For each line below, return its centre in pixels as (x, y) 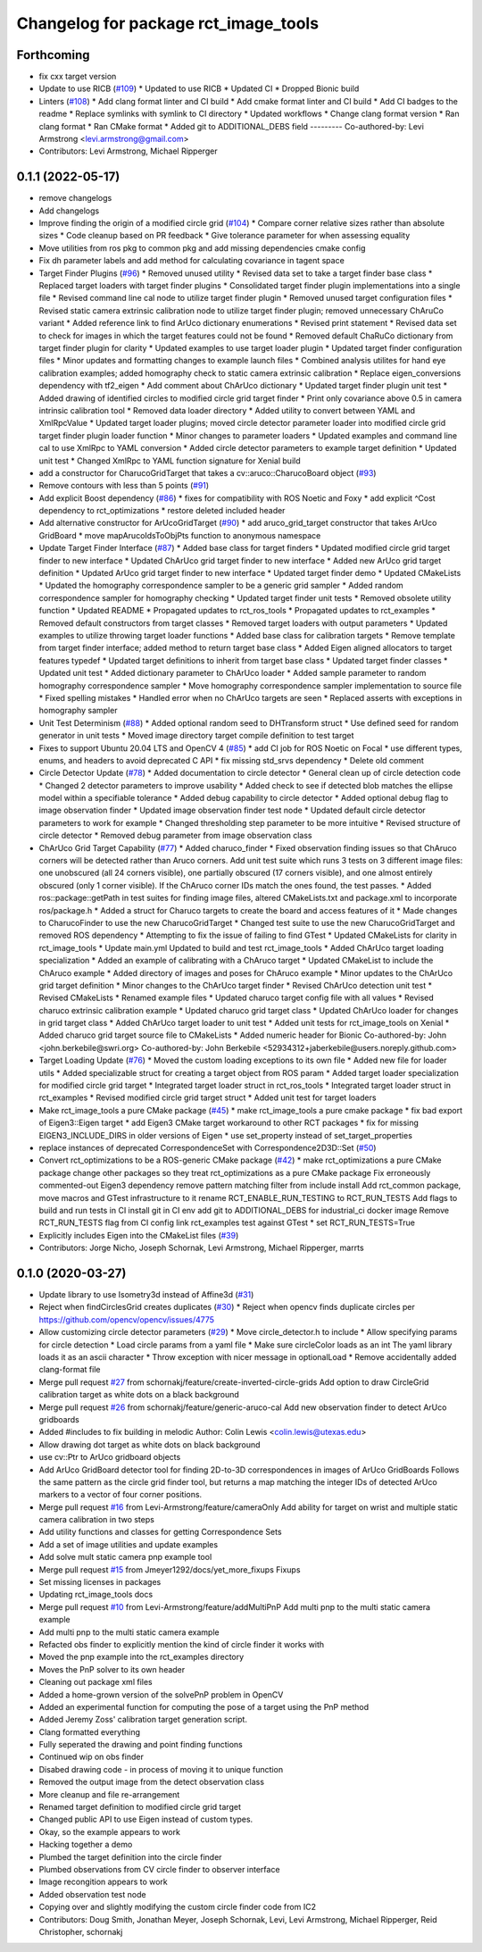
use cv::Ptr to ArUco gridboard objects (110, 1457)
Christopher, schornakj (81, 1931)
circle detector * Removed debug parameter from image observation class (175, 836)
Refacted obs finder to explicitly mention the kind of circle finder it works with (182, 1644)
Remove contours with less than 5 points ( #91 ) (124, 486)
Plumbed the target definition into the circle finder (130, 1856)
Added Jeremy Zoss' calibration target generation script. (143, 1720)
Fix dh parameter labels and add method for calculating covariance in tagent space (192, 261)
